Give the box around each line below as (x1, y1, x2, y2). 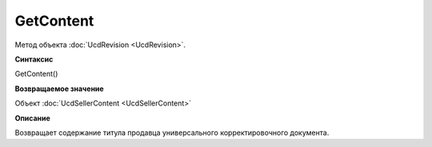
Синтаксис (14, 54, 54, 64)
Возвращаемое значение (14, 84, 104, 93)
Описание (14, 113, 51, 123)
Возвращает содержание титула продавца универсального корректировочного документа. (14, 128, 330, 137)
